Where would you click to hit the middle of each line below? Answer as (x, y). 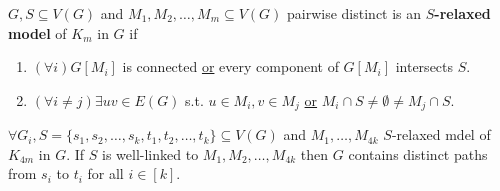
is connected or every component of (230, 66)
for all (105, 173)
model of (37, 32)
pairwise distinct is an (354, 13)
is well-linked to (150, 153)
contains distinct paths (418, 153)
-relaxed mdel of (441, 134)
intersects (424, 66)
